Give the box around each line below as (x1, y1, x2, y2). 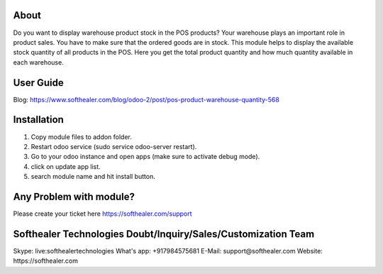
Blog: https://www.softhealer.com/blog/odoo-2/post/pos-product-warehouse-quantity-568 (13, 95, 279, 104)
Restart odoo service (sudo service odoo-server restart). (30, 142, 197, 150)
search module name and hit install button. (30, 172, 155, 181)
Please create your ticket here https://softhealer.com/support (13, 209, 192, 218)
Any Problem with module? (13, 190, 135, 202)
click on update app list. (30, 162, 101, 170)
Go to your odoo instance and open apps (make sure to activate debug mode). (30, 153, 260, 161)
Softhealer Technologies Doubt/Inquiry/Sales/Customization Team (13, 228, 315, 240)
